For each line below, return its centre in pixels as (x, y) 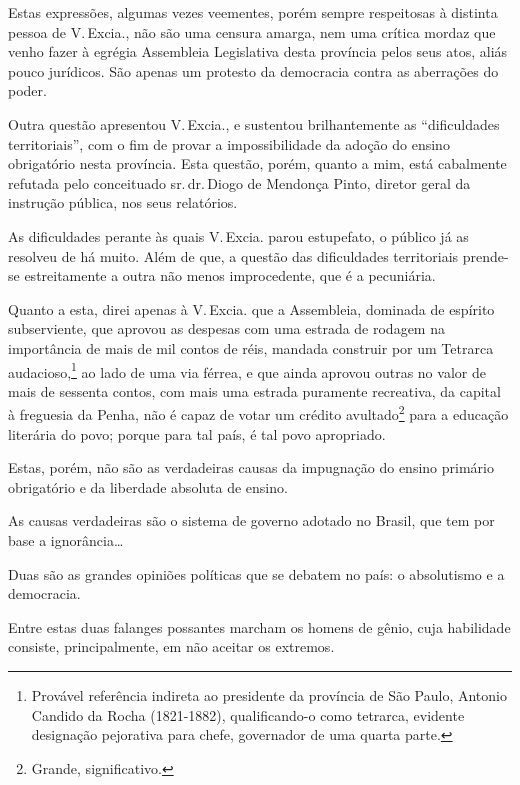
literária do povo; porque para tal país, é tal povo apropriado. (197, 433)
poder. (27, 90)
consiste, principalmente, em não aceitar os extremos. (171, 646)
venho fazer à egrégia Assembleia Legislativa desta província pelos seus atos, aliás (258, 51)
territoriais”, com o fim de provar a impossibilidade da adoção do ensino (229, 143)
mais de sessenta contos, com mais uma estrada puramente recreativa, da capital (254, 390)
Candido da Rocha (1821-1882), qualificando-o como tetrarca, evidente (248, 714)
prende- (485, 255)
